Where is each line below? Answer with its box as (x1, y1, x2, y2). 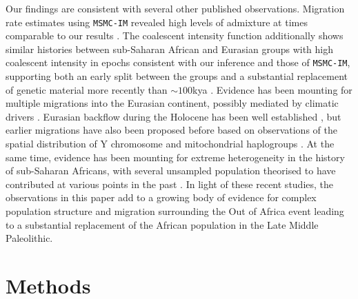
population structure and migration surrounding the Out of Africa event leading (6, 204, 344, 218)
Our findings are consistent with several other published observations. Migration (6, 1, 345, 15)
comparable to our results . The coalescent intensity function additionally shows (6, 28, 344, 43)
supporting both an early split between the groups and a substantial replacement (6, 69, 348, 83)
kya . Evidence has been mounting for (192, 82, 352, 96)
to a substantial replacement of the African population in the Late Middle (6, 217, 319, 231)
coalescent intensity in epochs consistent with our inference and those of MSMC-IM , (6, 55, 350, 70)
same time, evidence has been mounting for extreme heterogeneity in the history (6, 149, 345, 164)
